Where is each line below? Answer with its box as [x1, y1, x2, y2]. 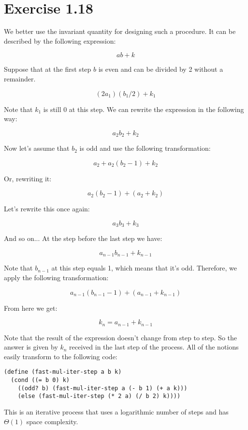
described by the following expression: [4, 35, 116, 46]
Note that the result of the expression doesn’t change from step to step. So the [4, 332, 237, 342]
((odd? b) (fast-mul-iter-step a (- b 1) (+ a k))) [17, 384, 188, 392]
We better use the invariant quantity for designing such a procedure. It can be [4, 26, 236, 36]
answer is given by [4, 342, 58, 352]
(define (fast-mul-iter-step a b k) [4, 368, 122, 376]
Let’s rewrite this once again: [4, 204, 90, 214]
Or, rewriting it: [4, 173, 52, 183]
